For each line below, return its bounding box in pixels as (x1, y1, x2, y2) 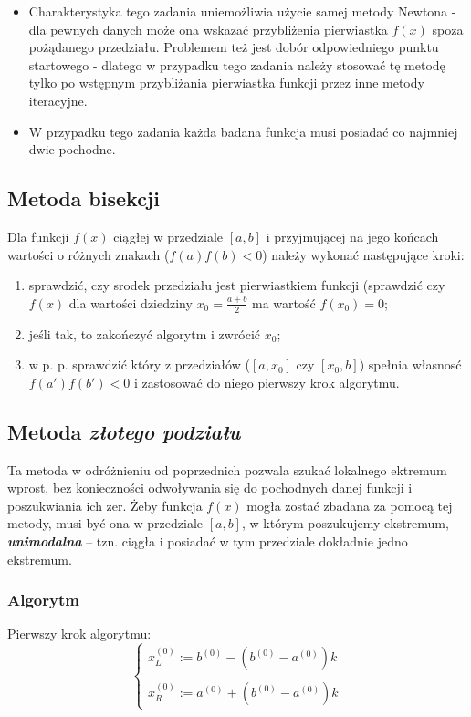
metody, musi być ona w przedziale (7, 514, 203, 533)
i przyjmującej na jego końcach (266, 226, 439, 245)
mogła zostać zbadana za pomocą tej (246, 495, 453, 514)
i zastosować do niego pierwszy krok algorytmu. (133, 372, 400, 391)
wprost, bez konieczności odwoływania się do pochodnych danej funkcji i (7, 478, 413, 497)
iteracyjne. (28, 90, 88, 109)
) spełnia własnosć (359, 355, 462, 374)
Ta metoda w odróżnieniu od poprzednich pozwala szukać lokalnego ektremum (7, 460, 447, 479)
